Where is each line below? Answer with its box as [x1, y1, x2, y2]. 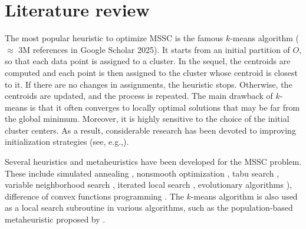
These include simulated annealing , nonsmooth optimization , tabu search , [5, 167, 279, 179]
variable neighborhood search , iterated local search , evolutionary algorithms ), [5, 178, 292, 191]
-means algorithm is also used [190, 190, 298, 202]
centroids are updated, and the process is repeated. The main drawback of [5, 89, 273, 102]
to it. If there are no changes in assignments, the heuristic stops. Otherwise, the [5, 78, 292, 90]
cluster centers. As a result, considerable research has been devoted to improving [5, 124, 296, 136]
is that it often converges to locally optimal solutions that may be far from [29, 101, 300, 113]
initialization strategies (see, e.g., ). [5, 135, 129, 148]
